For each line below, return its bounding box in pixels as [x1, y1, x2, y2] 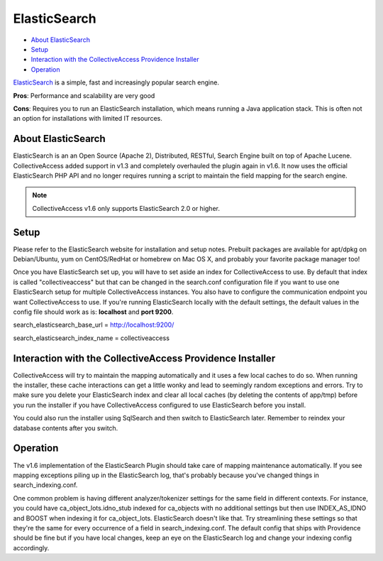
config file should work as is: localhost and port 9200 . [13, 307, 174, 316]
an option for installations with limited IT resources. [13, 114, 162, 123]
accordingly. [13, 543, 50, 552]
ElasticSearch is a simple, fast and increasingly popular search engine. [13, 78, 220, 87]
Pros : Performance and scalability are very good [13, 91, 155, 99]
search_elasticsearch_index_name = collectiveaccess [13, 334, 170, 342]
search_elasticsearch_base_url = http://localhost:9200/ [13, 320, 174, 329]
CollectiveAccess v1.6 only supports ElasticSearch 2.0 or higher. [32, 204, 220, 212]
